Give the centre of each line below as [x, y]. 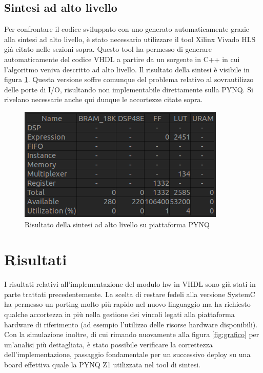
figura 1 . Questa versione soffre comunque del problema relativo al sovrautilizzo [129, 79]
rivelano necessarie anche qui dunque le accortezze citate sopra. [104, 99]
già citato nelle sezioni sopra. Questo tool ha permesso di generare [108, 49]
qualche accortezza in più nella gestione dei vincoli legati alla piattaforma [119, 314]
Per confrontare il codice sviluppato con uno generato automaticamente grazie [127, 29]
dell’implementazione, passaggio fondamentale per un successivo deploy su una [127, 354]
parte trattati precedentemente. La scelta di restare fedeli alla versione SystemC [130, 294]
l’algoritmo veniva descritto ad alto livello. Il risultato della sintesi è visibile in [127, 69]
